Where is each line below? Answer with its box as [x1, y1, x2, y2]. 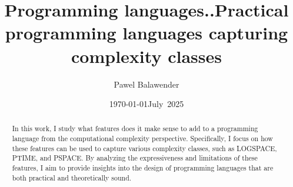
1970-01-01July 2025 [109, 98, 184, 110]
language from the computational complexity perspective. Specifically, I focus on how [12, 133, 273, 143]
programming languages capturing [5, 21, 288, 45]
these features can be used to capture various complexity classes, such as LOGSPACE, [12, 143, 277, 153]
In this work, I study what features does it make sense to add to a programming [12, 123, 258, 133]
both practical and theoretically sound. [12, 172, 132, 182]
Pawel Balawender [114, 78, 179, 90]
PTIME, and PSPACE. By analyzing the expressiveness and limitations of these [12, 153, 258, 163]
